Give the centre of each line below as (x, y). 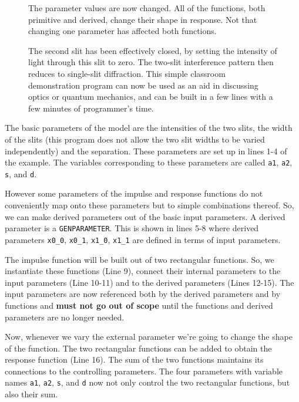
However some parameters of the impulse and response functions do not (134, 193)
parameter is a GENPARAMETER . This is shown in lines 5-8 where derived (132, 228)
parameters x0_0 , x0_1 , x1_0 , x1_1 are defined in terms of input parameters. (143, 239)
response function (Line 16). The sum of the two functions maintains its (134, 359)
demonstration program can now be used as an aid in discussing (143, 85)
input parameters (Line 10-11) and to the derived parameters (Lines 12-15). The (149, 282)
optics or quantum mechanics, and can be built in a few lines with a (151, 97)
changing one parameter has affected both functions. (122, 31)
